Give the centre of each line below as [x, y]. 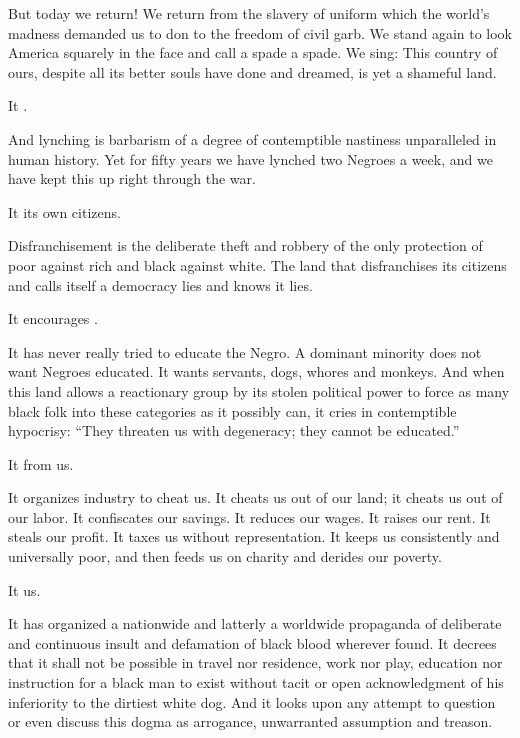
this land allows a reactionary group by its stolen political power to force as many [259, 390]
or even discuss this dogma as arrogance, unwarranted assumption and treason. [250, 721]
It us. [24, 589]
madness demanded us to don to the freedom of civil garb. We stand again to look [260, 32]
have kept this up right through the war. [132, 178]
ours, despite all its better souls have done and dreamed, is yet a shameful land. [252, 71]
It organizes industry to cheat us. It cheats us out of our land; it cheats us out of [255, 497]
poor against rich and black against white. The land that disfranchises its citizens [257, 264]
